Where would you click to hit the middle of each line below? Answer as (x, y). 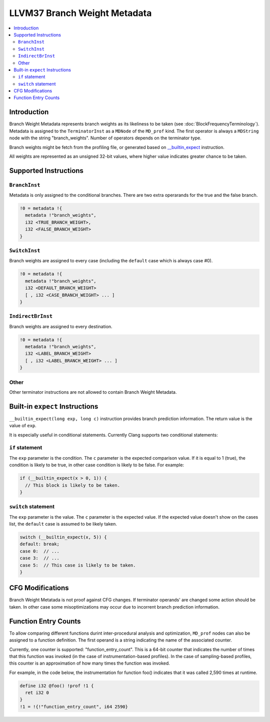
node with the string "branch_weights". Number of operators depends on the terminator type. (105, 138)
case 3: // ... (40, 558)
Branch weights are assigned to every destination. (61, 326)
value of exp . (23, 426)
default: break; (40, 544)
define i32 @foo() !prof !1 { (57, 686)
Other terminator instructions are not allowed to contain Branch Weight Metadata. (93, 392)
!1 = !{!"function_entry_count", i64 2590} (74, 707)
